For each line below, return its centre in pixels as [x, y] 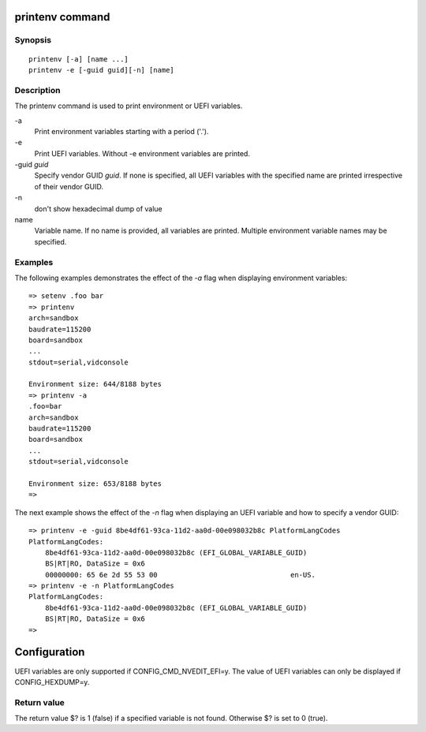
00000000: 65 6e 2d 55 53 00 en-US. [180, 575]
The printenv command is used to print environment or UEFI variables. [129, 106]
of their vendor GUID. [69, 186]
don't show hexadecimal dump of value [98, 208]
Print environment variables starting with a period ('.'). [121, 131]
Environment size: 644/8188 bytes [95, 384]
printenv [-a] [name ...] [79, 59]
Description [37, 90]
